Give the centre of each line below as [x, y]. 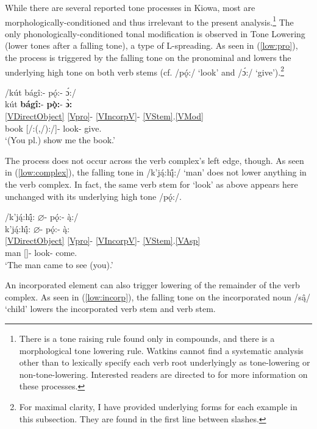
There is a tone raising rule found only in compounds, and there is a [147, 338]
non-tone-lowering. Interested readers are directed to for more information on [163, 374]
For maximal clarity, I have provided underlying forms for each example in [158, 406]
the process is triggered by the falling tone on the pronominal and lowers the [148, 58]
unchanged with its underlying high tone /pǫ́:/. [93, 196]
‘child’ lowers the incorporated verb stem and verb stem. [110, 309]
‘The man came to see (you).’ [59, 264]
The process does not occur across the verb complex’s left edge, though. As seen [155, 160]
